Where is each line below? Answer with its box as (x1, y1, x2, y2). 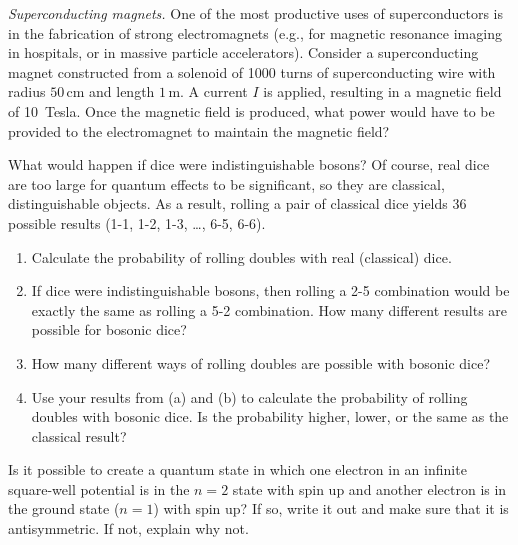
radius (8, 81, 46, 102)
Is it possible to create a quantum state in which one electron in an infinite (8, 459, 467, 480)
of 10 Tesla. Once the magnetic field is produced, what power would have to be (8, 100, 495, 121)
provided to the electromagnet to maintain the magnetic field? (8, 120, 390, 141)
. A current (180, 81, 248, 102)
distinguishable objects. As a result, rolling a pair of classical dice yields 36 (8, 193, 467, 214)
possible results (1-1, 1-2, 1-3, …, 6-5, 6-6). (8, 212, 266, 233)
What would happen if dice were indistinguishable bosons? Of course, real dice (8, 154, 490, 175)
